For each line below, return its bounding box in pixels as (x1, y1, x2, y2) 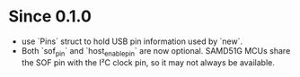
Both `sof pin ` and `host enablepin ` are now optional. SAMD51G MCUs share (21, 45, 291, 58)
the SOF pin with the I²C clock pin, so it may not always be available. (21, 56, 276, 68)
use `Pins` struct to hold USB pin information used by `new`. (21, 36, 243, 47)
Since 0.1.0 (8, 6, 92, 27)
